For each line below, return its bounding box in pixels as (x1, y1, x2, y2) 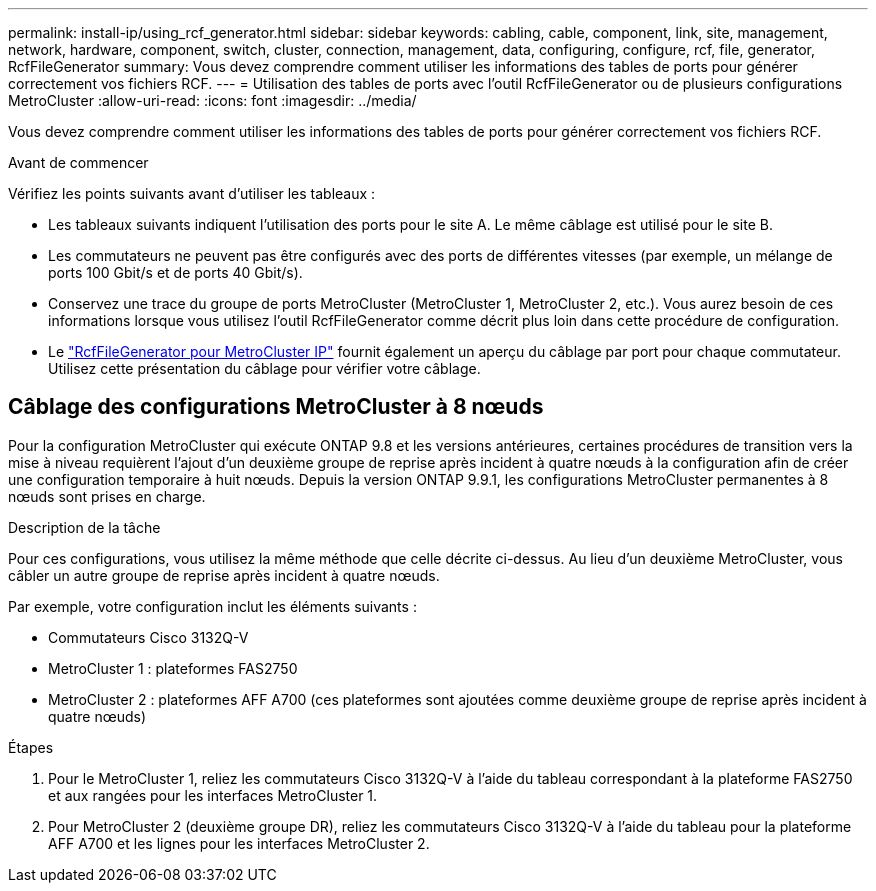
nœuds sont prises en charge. (8, 487, 206, 505)
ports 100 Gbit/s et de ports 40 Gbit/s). (48, 264, 303, 281)
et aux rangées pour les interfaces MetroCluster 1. (48, 786, 378, 804)
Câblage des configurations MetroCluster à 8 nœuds (8, 394, 544, 420)
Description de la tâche (8, 518, 161, 536)
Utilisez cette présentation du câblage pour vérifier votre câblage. (48, 360, 481, 377)
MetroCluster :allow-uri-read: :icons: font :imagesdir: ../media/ (8, 92, 417, 109)
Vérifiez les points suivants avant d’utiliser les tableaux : (8, 185, 376, 202)
